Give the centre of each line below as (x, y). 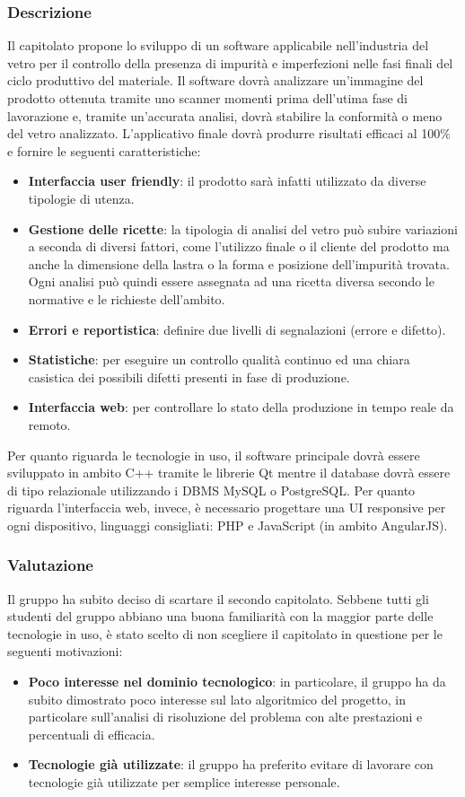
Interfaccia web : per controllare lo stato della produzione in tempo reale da (241, 407)
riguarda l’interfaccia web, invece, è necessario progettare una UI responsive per (227, 508)
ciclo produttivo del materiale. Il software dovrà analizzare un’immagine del (215, 80)
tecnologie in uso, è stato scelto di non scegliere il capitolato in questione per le (225, 633)
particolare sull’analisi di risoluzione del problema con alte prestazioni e (225, 717)
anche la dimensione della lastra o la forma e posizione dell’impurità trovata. (239, 263)
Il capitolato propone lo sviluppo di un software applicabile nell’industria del (218, 45)
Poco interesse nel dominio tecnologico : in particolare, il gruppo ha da (237, 682)
